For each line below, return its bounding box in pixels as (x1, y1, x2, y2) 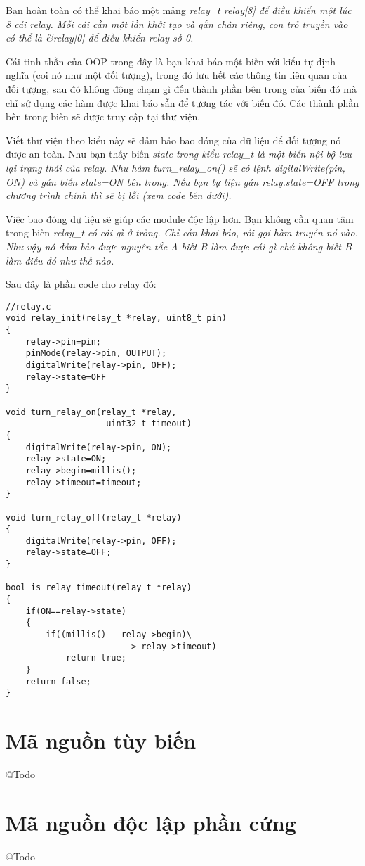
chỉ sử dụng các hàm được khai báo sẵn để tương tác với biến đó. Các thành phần (6, 95, 359, 110)
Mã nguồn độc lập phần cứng (6, 808, 296, 836)
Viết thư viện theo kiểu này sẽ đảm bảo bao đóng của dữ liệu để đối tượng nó (6, 132, 341, 147)
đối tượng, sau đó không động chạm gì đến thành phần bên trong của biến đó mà (6, 81, 357, 96)
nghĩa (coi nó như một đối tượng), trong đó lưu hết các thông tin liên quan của (6, 68, 347, 82)
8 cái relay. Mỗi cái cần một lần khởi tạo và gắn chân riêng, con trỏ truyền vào (6, 16, 348, 31)
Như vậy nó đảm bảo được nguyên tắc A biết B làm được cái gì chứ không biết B (6, 238, 352, 253)
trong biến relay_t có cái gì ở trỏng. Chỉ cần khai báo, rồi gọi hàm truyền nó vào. (6, 225, 358, 240)
